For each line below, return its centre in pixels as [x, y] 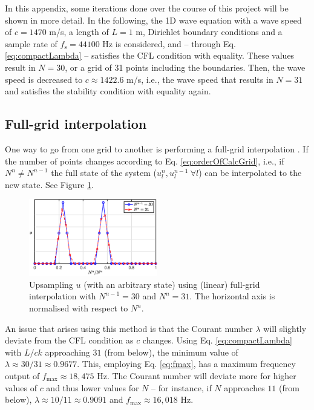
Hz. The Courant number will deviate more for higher [197, 375]
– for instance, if [181, 387]
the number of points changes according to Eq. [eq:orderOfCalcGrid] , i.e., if [145, 161]
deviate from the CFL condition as [69, 340]
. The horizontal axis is [232, 296]
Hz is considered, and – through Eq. [169, 43]
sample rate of [31, 43]
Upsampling [51, 284]
